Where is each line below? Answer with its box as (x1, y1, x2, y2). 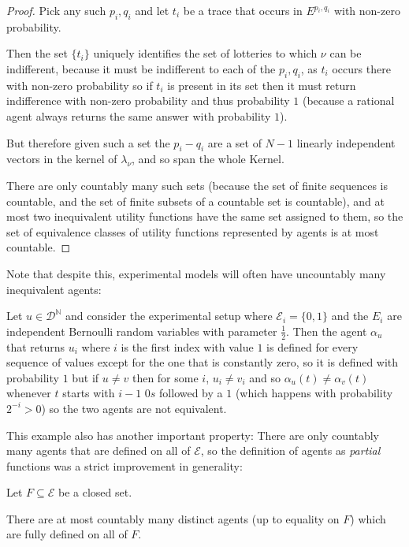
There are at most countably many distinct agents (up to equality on (6, 510, 340, 527)
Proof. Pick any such (6, 2, 106, 18)
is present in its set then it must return (167, 76, 356, 93)
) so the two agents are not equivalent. (41, 400, 227, 416)
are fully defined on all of (6, 526, 128, 542)
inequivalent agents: (6, 281, 102, 297)
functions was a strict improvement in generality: (6, 457, 243, 474)
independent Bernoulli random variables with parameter (6, 322, 277, 339)
